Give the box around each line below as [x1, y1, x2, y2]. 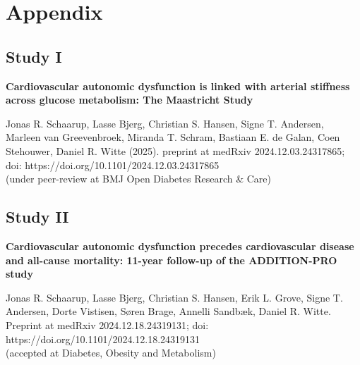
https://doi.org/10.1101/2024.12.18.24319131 [6, 331, 200, 346]
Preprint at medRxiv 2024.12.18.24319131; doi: [6, 317, 209, 332]
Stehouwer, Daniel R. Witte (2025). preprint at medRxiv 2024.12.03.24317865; [6, 143, 345, 158]
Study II [6, 206, 69, 228]
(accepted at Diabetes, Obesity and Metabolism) [6, 345, 216, 360]
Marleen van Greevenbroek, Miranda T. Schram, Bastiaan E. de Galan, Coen [6, 130, 340, 144]
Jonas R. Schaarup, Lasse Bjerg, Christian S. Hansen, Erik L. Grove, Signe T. [6, 290, 343, 304]
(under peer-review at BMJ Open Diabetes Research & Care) [6, 171, 271, 186]
